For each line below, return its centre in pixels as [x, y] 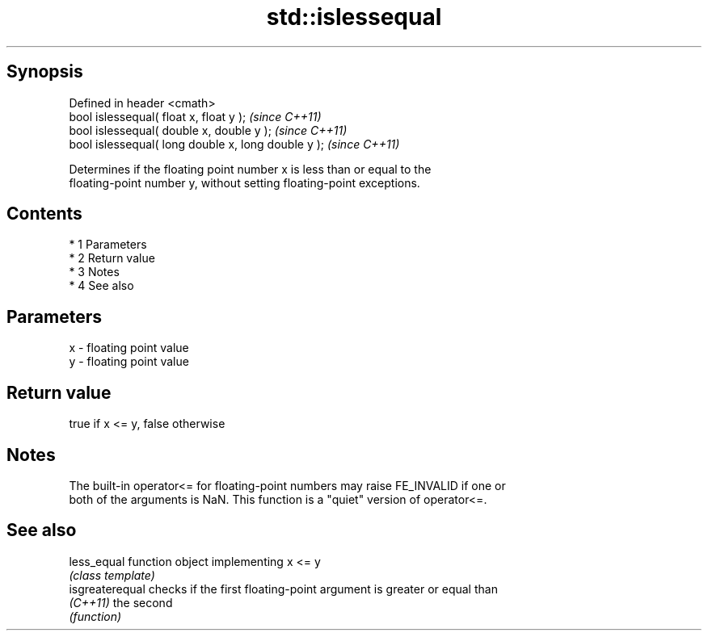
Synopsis [45, 72]
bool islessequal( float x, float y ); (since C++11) [195, 116]
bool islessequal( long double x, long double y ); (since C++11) [234, 144]
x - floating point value [129, 348]
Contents [44, 214]
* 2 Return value [112, 258]
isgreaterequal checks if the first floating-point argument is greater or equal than [283, 589]
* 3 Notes [94, 272]
